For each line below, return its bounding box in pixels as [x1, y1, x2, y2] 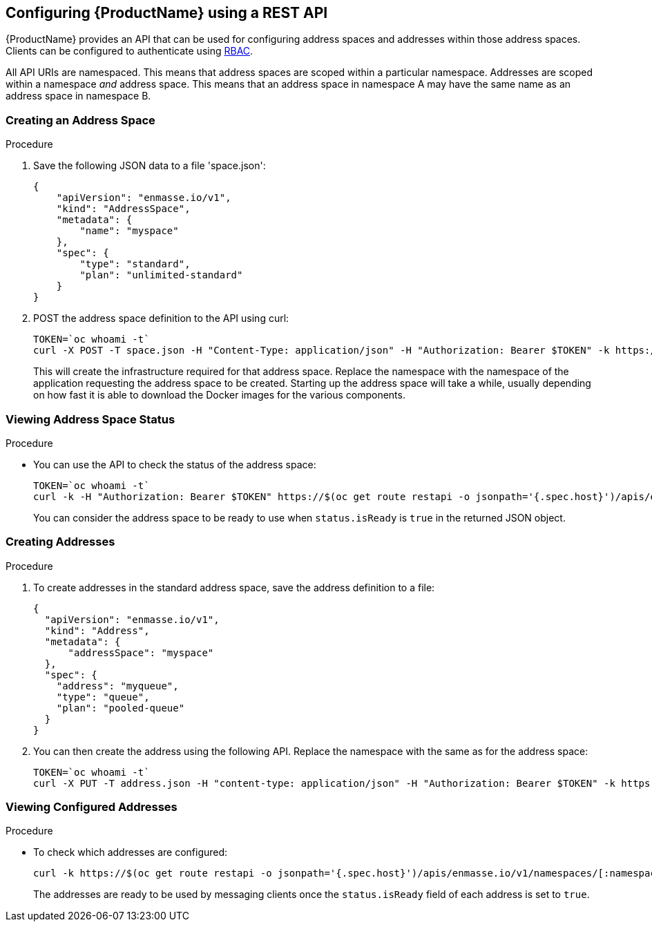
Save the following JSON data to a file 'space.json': [33, 160, 266, 172]
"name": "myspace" [79, 225, 179, 237]
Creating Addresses [6, 535, 115, 549]
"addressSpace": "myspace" [68, 647, 214, 658]
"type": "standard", [79, 258, 191, 270]
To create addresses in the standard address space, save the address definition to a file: [33, 581, 435, 593]
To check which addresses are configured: [33, 846, 228, 859]
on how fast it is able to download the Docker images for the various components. [33, 389, 405, 401]
